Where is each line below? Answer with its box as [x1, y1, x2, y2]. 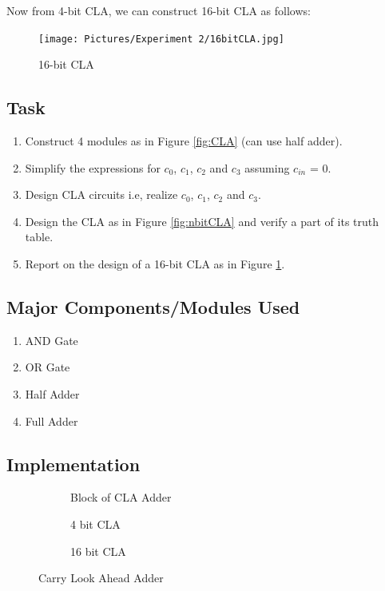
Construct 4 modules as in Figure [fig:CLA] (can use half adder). [25, 133, 343, 149]
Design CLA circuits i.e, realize [25, 186, 178, 203]
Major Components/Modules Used [6, 295, 300, 319]
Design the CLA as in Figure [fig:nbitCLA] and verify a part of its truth [25, 212, 379, 229]
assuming [244, 159, 290, 176]
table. [25, 228, 54, 245]
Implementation [6, 451, 141, 476]
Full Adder [25, 412, 78, 429]
